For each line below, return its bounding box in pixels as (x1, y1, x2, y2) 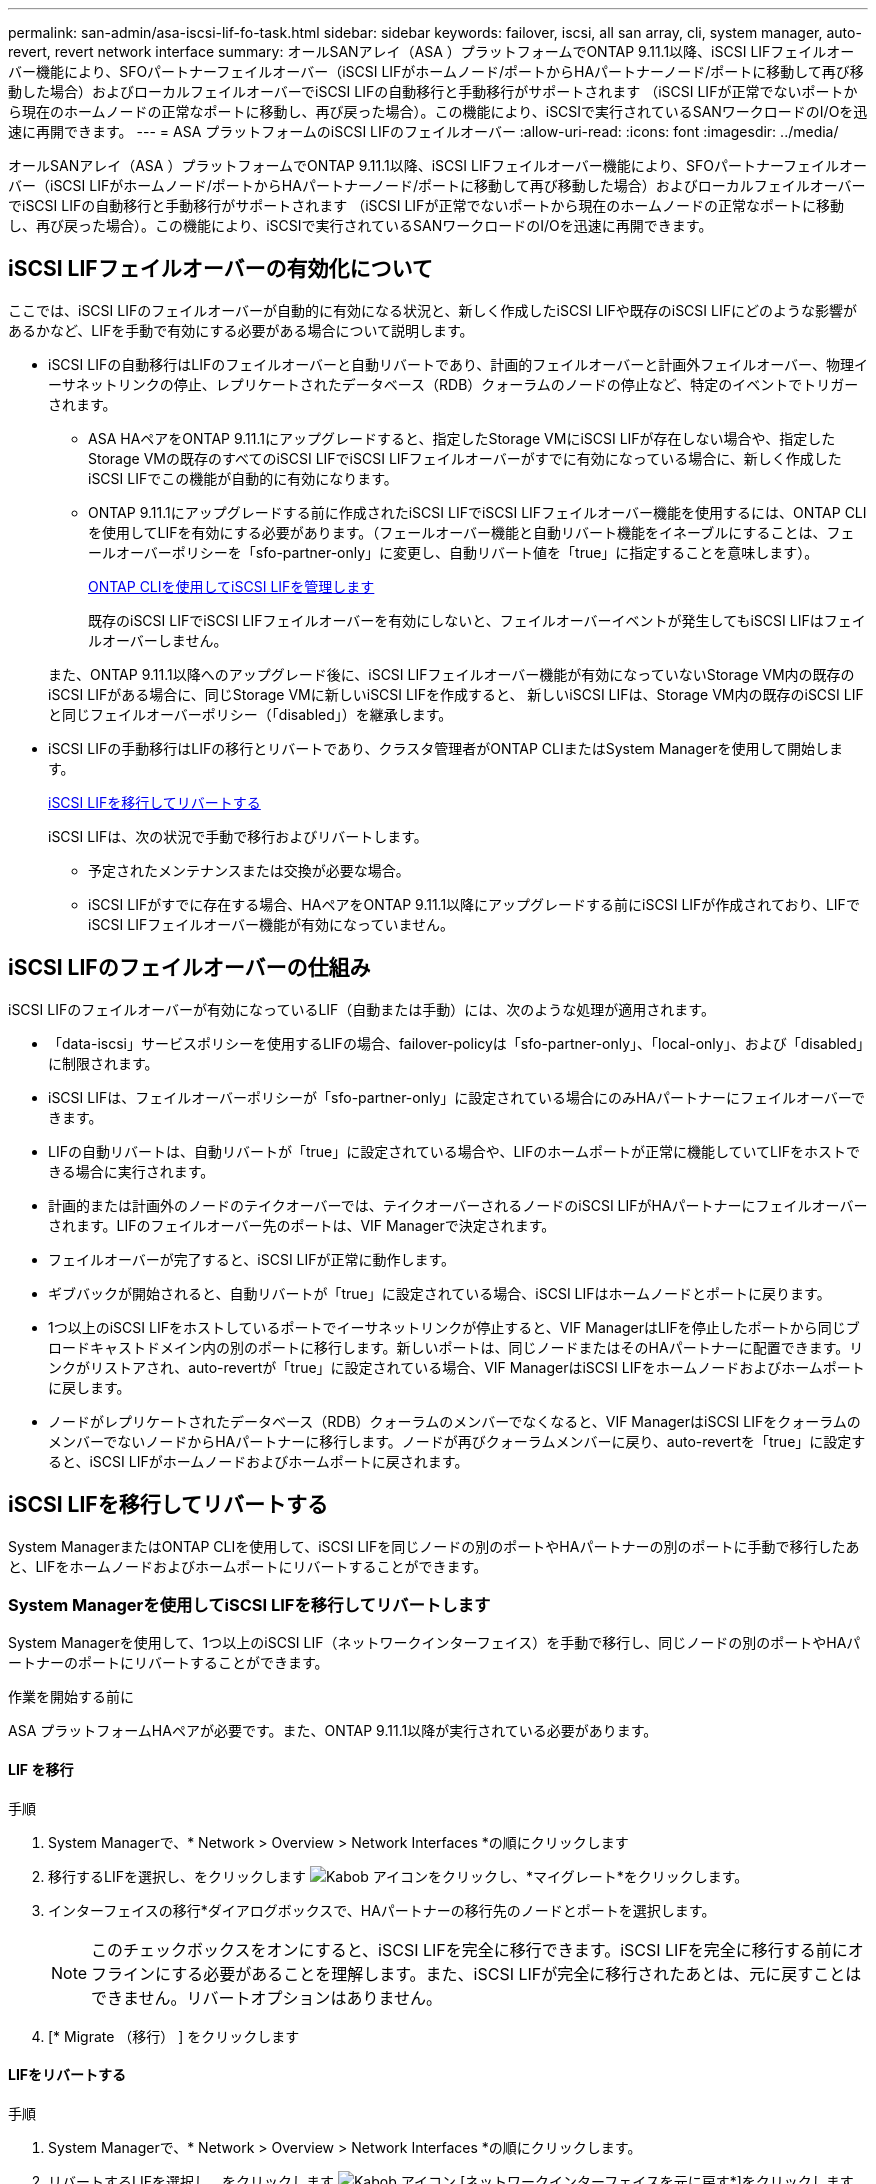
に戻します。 (48, 1378, 131, 1396)
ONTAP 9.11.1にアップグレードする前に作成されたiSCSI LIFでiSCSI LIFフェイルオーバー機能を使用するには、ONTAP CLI (88, 503, 867, 521)
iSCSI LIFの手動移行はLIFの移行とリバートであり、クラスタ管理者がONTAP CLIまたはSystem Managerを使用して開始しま (48, 739, 844, 757)
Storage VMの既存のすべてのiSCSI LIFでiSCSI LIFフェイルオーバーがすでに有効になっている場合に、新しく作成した (88, 449, 842, 467)
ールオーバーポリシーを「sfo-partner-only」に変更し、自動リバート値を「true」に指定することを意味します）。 (88, 543, 819, 561)
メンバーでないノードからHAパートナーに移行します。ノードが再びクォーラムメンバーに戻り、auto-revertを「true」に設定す (48, 1432, 866, 1450)
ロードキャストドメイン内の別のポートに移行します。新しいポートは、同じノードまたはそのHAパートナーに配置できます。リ (48, 1338, 864, 1356)
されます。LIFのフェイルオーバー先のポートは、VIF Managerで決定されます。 (48, 1216, 556, 1234)
